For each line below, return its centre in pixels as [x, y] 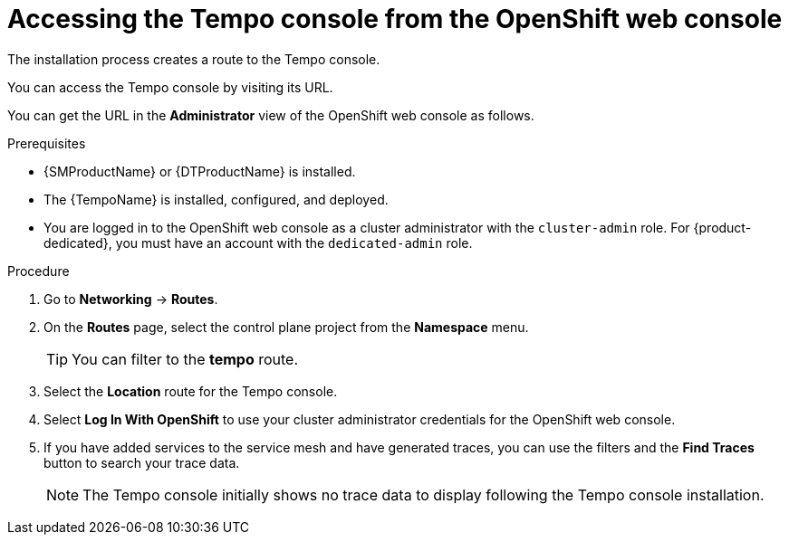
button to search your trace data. [142, 462]
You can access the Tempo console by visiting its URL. [170, 87]
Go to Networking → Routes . [131, 299]
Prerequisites [47, 143]
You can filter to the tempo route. [185, 359]
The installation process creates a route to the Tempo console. [194, 59]
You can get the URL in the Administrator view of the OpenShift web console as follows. [271, 115]
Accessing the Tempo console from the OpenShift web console [395, 19]
